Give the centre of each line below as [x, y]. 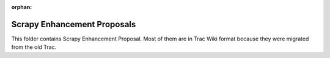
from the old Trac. [34, 47]
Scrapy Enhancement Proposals [74, 24]
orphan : [22, 7]
